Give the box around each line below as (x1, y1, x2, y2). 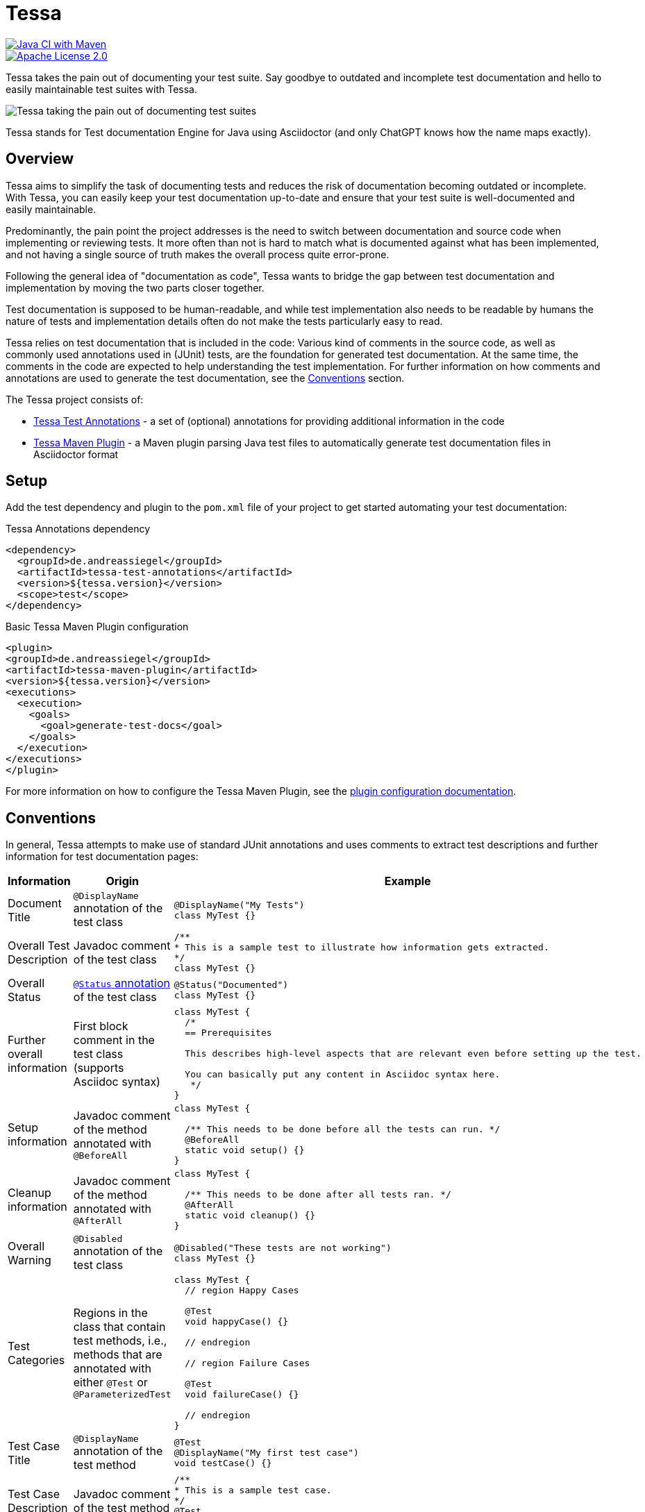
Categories (8, 1352, 65, 1367)
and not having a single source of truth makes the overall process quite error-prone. (6, 248, 389, 260)
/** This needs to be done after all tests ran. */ (185, 1189, 451, 1200)
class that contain (73, 1320, 166, 1334)
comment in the (73, 1032, 155, 1047)
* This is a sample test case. (174, 1485, 332, 1496)
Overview (6, 150, 74, 168)
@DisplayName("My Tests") (174, 899, 305, 910)
